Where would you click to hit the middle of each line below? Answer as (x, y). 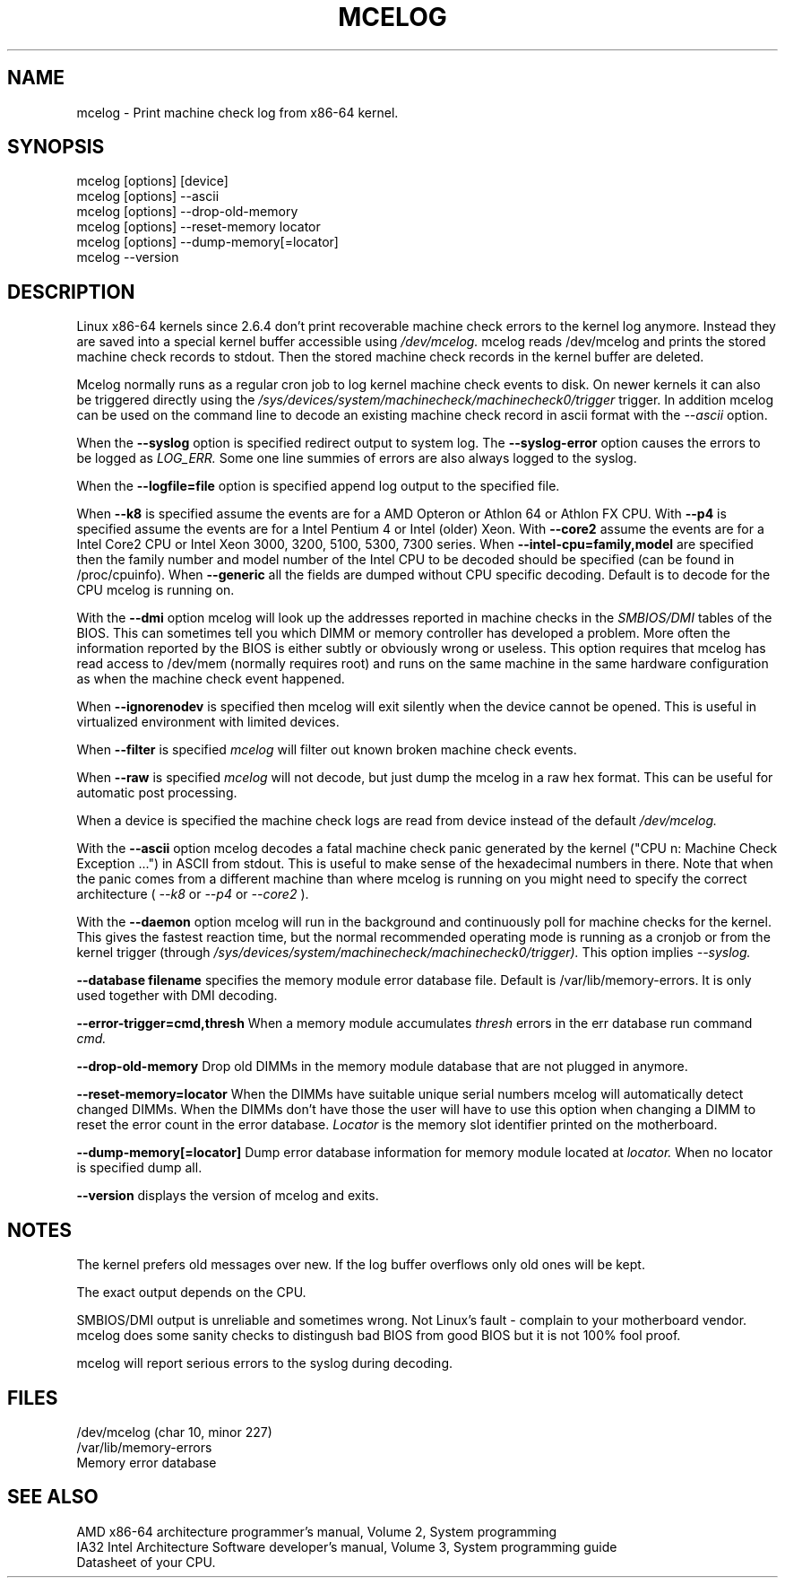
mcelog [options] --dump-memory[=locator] (207, 242)
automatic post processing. (157, 793)
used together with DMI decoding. (177, 996)
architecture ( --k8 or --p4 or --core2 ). (193, 894)
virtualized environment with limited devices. (208, 722)
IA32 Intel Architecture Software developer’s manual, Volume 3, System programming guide (347, 1546)
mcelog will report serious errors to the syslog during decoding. (265, 1363)
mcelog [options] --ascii (148, 196)
